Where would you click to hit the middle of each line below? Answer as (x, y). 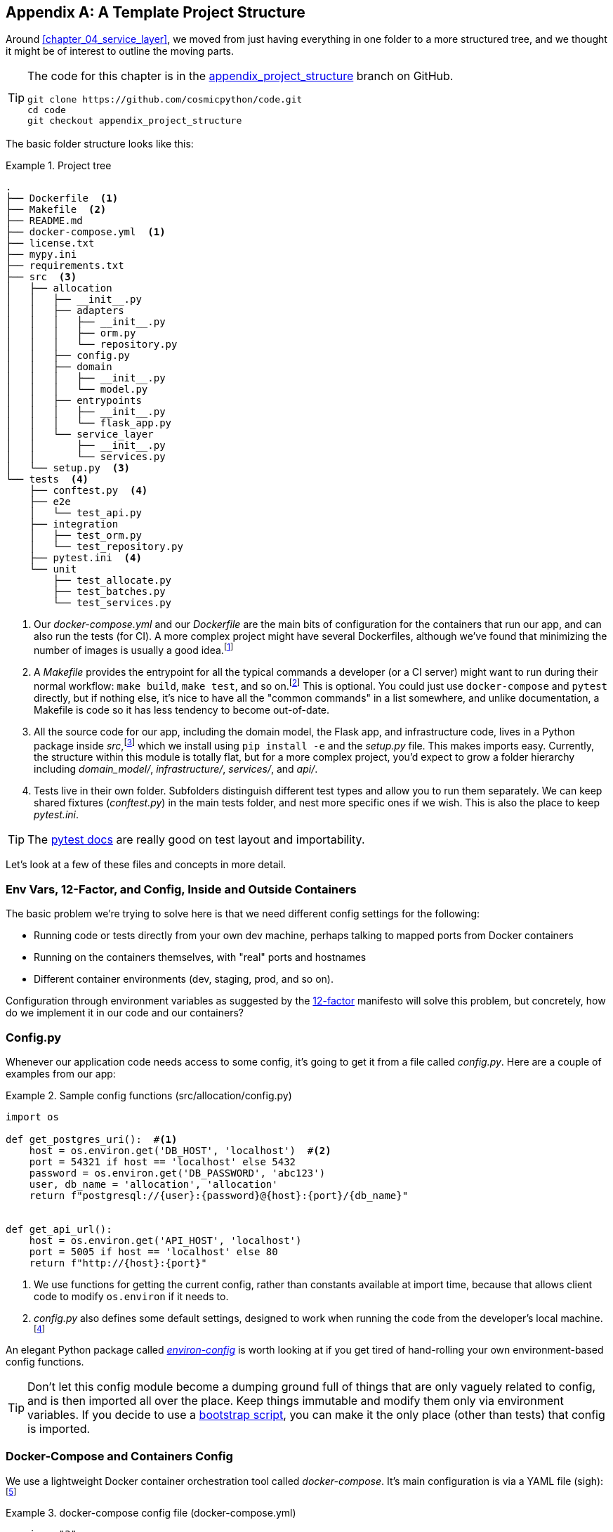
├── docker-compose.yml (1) (86, 232)
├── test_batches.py (109, 592)
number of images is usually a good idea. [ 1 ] (134, 649)
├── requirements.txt (65, 266)
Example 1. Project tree (59, 166)
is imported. (59, 1428)
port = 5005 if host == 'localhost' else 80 (153, 1251)
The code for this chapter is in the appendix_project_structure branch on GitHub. (240, 76)
